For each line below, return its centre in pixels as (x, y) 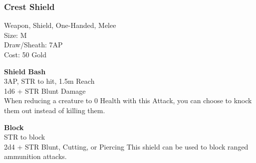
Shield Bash (25, 71)
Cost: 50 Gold (25, 54)
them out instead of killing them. (55, 110)
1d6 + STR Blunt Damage (45, 90)
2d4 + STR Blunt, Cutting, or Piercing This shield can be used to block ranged (126, 146)
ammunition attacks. (35, 156)
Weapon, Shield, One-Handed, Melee (60, 25)
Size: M (15, 35)
